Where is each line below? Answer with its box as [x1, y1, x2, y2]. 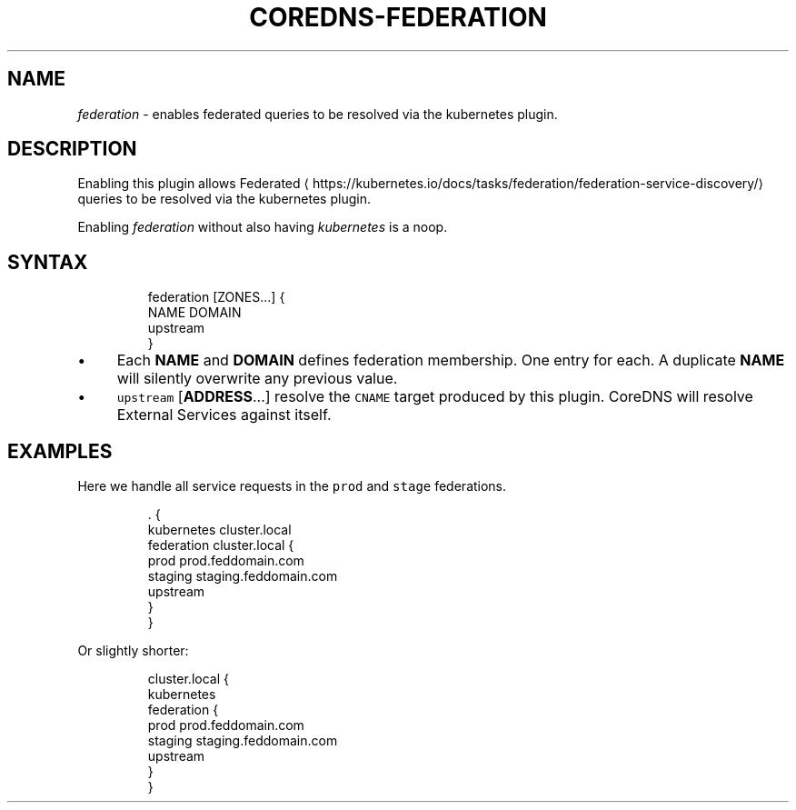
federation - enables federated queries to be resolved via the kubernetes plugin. [77, 105, 558, 122]
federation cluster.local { [147, 537, 294, 554]
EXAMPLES [7, 439, 113, 463]
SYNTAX [7, 250, 88, 274]
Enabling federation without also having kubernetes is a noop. [77, 219, 448, 235]
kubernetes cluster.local [147, 522, 292, 538]
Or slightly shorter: [77, 643, 189, 659]
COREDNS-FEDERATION [249, 2, 547, 33]
